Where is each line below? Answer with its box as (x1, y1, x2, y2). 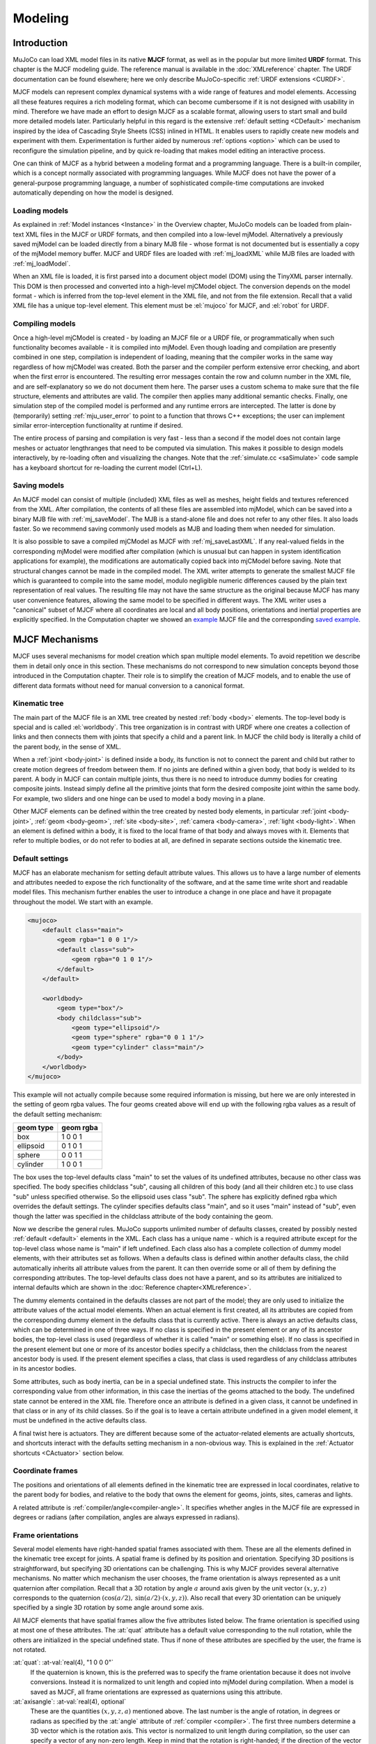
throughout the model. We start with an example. (13, 897, 153, 906)
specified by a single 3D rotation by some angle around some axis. (13, 1603, 205, 1611)
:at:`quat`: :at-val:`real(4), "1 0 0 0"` (13, 1658, 114, 1667)
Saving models (13, 481, 65, 490)
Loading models (13, 206, 69, 216)
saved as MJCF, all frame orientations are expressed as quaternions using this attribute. (30, 1687, 283, 1696)
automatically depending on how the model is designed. (13, 188, 174, 197)
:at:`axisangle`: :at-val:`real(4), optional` (13, 1697, 127, 1706)
